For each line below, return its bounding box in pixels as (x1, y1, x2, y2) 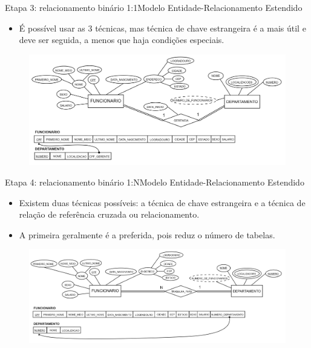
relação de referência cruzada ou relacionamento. (19, 208, 200, 221)
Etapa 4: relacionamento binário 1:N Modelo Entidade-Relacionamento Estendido (5, 175, 304, 188)
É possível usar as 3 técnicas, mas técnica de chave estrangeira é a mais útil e (19, 21, 306, 34)
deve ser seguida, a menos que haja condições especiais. (19, 33, 224, 46)
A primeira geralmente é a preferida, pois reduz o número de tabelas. (19, 228, 275, 241)
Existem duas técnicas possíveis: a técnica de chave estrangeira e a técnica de (19, 196, 306, 209)
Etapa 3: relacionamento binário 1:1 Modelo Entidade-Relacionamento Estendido (5, 1, 303, 13)
